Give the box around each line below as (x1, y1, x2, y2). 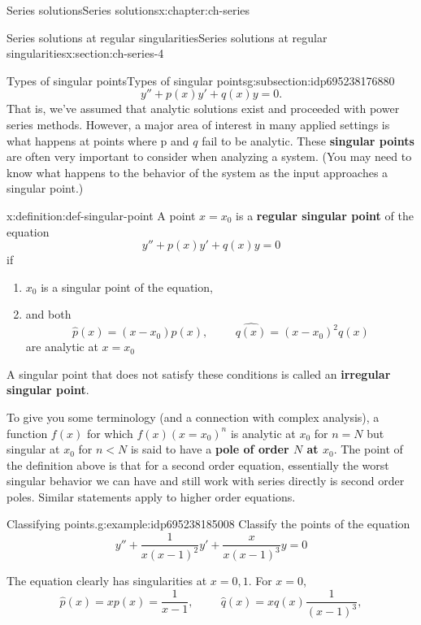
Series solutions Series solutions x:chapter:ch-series (7, 2, 250, 18)
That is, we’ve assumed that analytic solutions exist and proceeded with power (7, 100, 400, 117)
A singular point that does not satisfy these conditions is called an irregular (7, 365, 391, 382)
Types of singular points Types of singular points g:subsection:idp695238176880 (7, 72, 395, 89)
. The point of (333, 441, 403, 458)
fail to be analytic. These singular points (202, 132, 414, 149)
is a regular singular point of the (236, 206, 414, 224)
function (7, 424, 48, 441)
